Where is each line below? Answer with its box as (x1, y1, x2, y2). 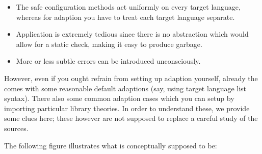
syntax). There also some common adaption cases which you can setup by (4, 93, 234, 104)
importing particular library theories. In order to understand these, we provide (4, 102, 250, 113)
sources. (4, 122, 29, 133)
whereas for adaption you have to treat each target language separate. (16, 11, 235, 22)
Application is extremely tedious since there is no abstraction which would (16, 29, 249, 39)
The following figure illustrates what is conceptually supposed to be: (4, 140, 217, 150)
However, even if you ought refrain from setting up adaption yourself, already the (4, 72, 258, 83)
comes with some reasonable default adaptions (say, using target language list (4, 83, 247, 93)
